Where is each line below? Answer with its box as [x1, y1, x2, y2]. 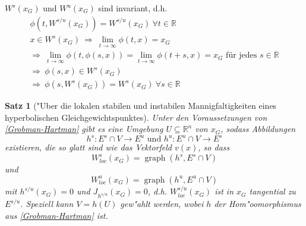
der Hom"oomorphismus [214, 197, 301, 210]
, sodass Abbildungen [220, 123, 296, 135]
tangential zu [249, 185, 296, 197]
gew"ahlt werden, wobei [120, 197, 204, 210]
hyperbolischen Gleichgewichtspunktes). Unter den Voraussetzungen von [5, 111, 267, 123]
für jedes [226, 51, 257, 60]
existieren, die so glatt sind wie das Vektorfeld [5, 141, 172, 153]
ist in [214, 185, 234, 197]
